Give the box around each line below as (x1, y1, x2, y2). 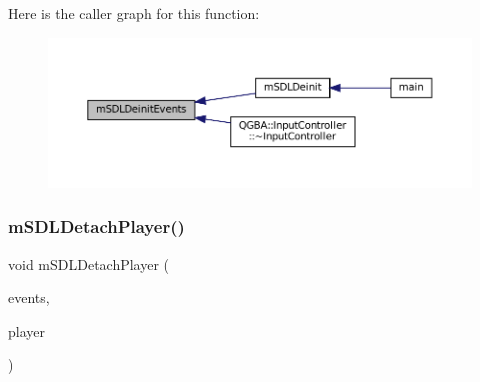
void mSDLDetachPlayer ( (8, 253, 170, 274)
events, (8, 287, 50, 308)
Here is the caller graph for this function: (8, 3, 260, 23)
